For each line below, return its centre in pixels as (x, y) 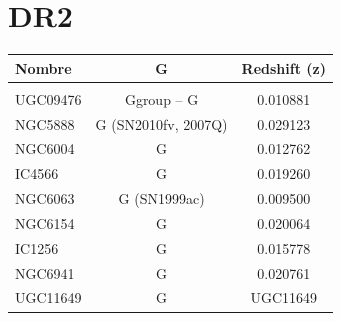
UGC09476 (48, 98)
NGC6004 (45, 148)
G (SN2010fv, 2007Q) (161, 123)
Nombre (43, 67)
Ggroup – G (161, 98)
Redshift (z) (283, 67)
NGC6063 (45, 198)
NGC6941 (45, 272)
